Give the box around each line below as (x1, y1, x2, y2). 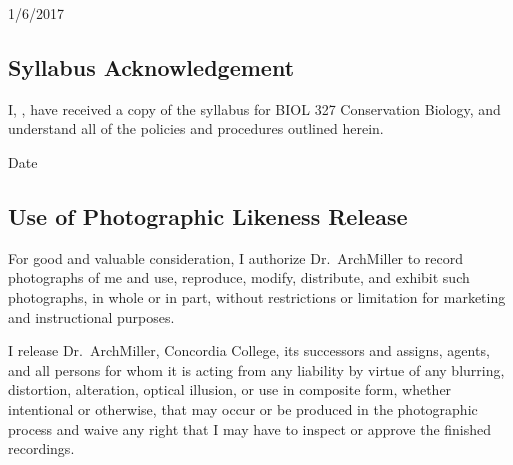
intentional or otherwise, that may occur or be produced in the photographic (8, 398, 478, 419)
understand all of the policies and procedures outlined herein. (8, 118, 384, 139)
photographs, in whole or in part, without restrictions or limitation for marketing (8, 286, 506, 307)
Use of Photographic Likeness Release (8, 200, 408, 231)
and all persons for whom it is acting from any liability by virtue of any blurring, (8, 359, 505, 380)
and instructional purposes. (8, 306, 175, 327)
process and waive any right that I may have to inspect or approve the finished (8, 418, 492, 439)
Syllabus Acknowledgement (8, 51, 295, 82)
